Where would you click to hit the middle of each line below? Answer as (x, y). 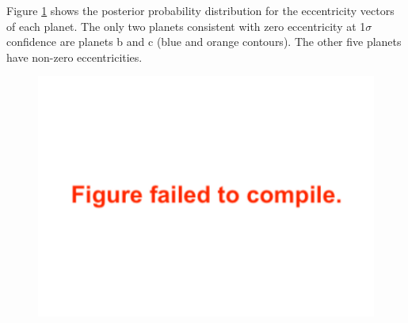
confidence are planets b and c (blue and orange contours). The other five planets (204, 42)
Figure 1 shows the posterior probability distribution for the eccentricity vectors (200, 10)
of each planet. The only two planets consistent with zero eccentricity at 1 (186, 26)
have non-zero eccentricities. (74, 57)
